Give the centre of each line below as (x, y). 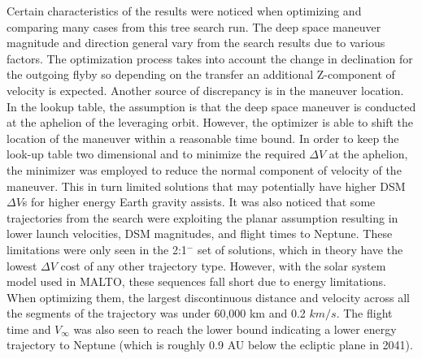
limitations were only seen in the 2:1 (97, 249)
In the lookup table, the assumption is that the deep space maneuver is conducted (211, 106)
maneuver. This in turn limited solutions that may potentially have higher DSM (206, 186)
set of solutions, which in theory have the (300, 249)
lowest (22, 265)
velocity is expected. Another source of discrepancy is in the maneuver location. (205, 90)
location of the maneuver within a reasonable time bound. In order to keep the (203, 138)
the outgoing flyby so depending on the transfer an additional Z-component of (201, 74)
